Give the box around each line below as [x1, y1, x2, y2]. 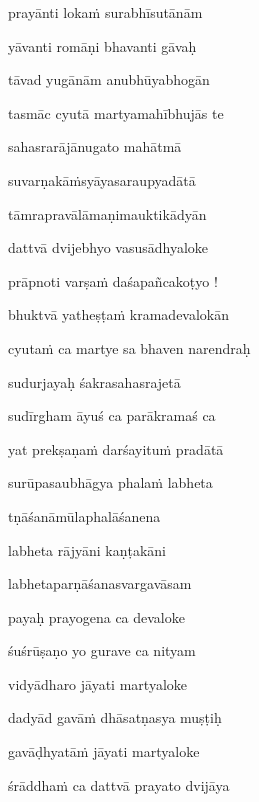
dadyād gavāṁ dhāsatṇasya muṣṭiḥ [8, 707, 222, 728]
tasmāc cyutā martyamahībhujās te [8, 102, 224, 123]
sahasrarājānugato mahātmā [8, 136, 182, 157]
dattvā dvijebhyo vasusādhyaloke [8, 237, 209, 258]
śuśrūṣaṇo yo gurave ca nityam [8, 640, 196, 661]
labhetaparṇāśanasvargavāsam [8, 573, 192, 594]
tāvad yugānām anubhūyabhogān [8, 69, 210, 90]
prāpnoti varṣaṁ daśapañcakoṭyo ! [8, 270, 218, 291]
